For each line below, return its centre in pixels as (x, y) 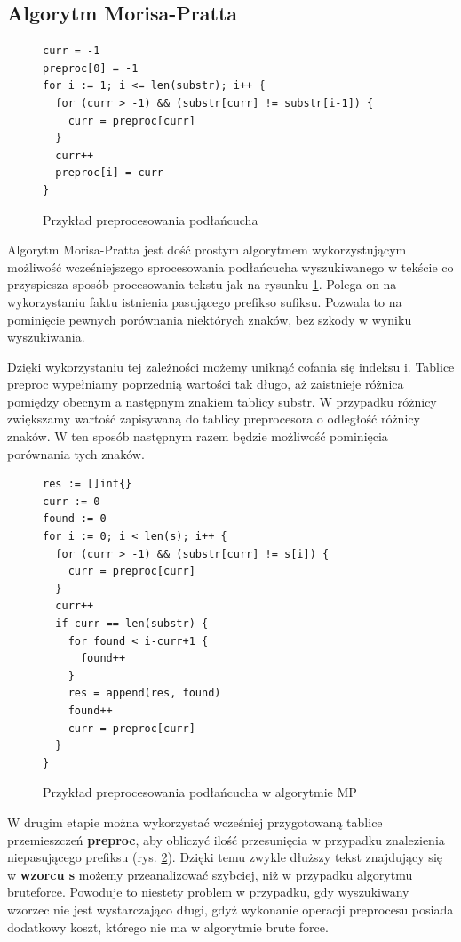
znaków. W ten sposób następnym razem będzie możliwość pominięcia (198, 436)
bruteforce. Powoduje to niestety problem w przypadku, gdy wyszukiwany (208, 892)
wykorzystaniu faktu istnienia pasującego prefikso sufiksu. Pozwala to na (205, 301)
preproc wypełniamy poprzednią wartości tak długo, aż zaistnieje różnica (206, 384)
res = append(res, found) (144, 693)
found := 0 (75, 519)
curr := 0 (72, 501)
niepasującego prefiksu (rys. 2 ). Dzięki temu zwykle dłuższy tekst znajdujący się (225, 857)
